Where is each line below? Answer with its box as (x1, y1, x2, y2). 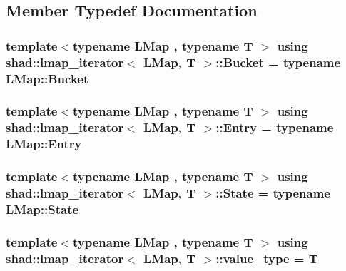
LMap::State (6, 200, 79, 218)
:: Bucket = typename (215, 53, 341, 71)
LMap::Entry (6, 135, 82, 153)
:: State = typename (215, 184, 330, 201)
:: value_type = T (215, 249, 318, 267)
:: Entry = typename (215, 118, 334, 136)
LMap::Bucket (6, 69, 89, 87)
